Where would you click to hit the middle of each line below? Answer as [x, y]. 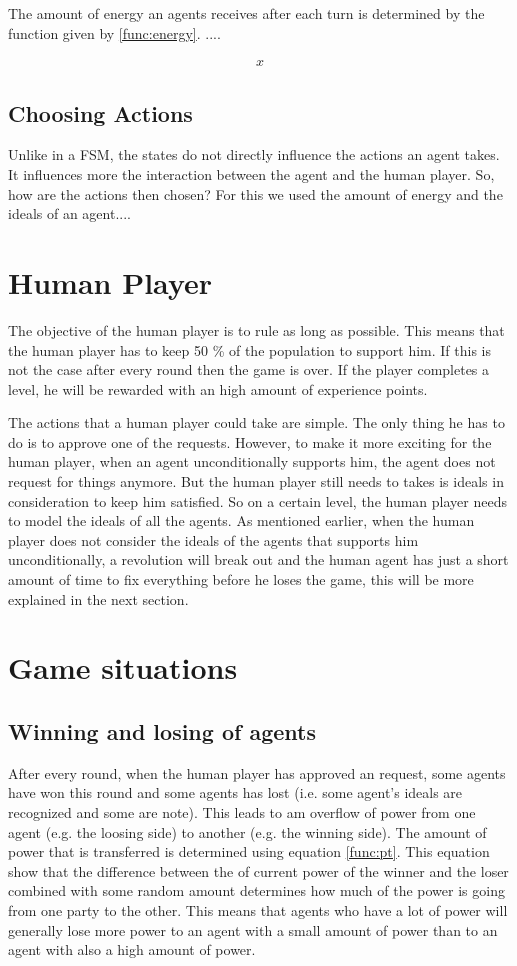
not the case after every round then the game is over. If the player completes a [249, 369]
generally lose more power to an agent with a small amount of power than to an [253, 929]
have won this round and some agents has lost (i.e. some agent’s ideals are [235, 792]
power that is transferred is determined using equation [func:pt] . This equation [249, 851]
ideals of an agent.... [69, 213]
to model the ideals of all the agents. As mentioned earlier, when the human [241, 520]
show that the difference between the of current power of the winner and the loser [258, 870]
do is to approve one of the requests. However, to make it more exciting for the [250, 441]
